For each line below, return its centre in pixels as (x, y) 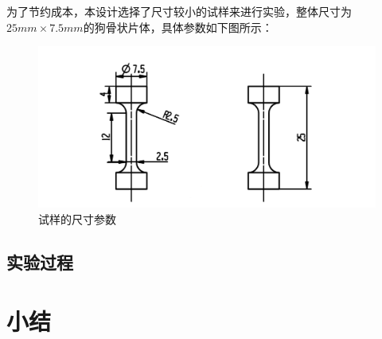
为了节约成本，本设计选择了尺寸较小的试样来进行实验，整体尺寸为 (179, 11)
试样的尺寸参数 (77, 219)
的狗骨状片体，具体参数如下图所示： (178, 27)
